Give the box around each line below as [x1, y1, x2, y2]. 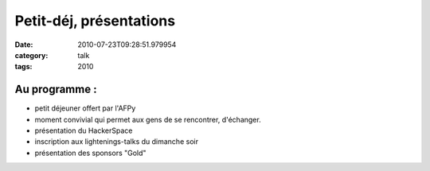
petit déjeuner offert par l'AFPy [34, 103, 136, 113]
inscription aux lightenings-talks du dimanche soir [34, 137, 199, 146]
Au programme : [14, 83, 97, 96]
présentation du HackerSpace [34, 126, 133, 135]
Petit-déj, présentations [14, 12, 175, 29]
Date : [14, 40, 33, 49]
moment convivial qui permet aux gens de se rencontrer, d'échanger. [34, 115, 262, 124]
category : [14, 50, 49, 60]
